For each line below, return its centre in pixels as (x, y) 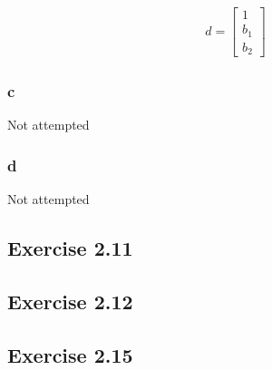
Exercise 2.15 (70, 354)
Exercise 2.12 (70, 301)
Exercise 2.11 (70, 248)
